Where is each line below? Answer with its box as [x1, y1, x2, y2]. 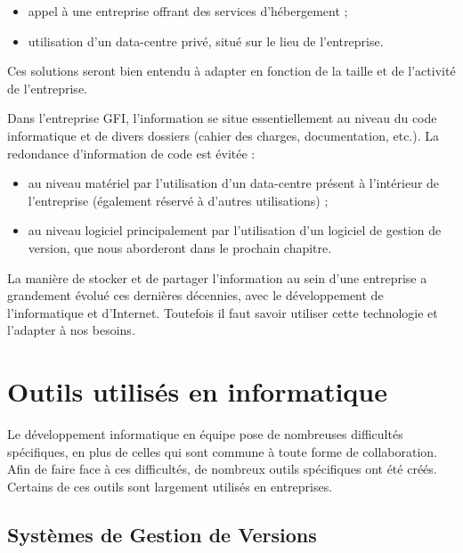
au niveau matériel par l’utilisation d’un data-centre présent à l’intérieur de [28, 174, 440, 192]
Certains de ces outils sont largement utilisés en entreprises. [7, 476, 333, 495]
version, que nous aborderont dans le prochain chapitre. [28, 238, 332, 256]
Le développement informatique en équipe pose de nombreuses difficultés [7, 425, 403, 443]
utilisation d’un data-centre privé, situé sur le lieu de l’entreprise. [28, 31, 384, 50]
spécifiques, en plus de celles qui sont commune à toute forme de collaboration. [7, 442, 438, 460]
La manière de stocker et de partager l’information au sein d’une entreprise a [7, 268, 427, 287]
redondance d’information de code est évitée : [7, 143, 256, 162]
